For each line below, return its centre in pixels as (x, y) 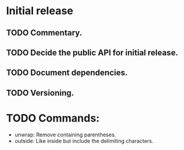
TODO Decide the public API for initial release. (92, 52)
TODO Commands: (53, 118)
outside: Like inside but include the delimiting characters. (84, 141)
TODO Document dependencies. (67, 73)
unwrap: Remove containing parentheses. (65, 135)
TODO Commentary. (44, 33)
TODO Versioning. (40, 93)
